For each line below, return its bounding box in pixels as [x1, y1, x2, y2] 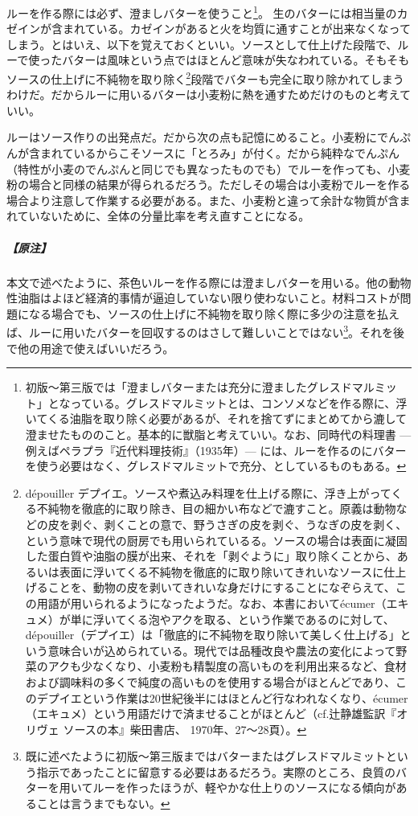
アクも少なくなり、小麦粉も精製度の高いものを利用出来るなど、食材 [47, 658, 407, 675]
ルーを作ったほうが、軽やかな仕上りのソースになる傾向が [92, 779, 396, 796]
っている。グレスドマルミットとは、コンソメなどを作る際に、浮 [70, 394, 408, 411]
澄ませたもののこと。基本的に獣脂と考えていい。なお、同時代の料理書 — [25, 426, 412, 442]
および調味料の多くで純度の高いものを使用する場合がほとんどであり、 [25, 673, 395, 690]
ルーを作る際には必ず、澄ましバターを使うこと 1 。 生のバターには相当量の [6, 2, 397, 21]
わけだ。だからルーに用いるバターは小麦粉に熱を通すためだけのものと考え [6, 86, 400, 103]
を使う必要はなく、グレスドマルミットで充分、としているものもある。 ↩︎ [25, 457, 407, 474]
